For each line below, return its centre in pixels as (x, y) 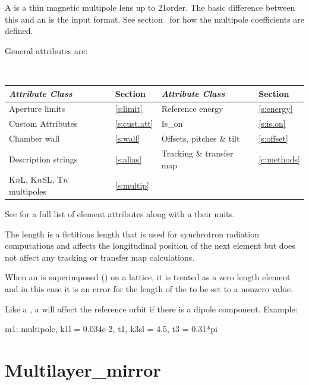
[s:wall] (127, 138)
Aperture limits (37, 109)
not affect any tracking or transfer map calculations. (100, 257)
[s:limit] (129, 109)
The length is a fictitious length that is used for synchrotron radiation (132, 234)
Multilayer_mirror (83, 369)
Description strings (43, 159)
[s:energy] (276, 109)
